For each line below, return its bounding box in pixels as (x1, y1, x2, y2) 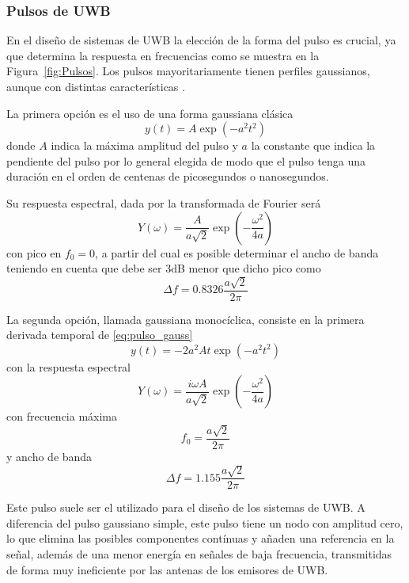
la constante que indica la (251, 137, 376, 154)
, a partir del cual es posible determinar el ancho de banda (95, 244, 379, 261)
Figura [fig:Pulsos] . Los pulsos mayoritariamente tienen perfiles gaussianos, (6, 63, 370, 79)
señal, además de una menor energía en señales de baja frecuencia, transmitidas (6, 546, 392, 562)
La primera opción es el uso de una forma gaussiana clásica (6, 105, 293, 121)
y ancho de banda (6, 448, 93, 464)
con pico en (6, 244, 62, 261)
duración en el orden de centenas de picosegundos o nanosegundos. (6, 168, 329, 185)
